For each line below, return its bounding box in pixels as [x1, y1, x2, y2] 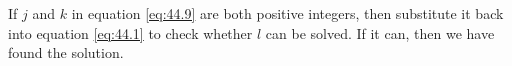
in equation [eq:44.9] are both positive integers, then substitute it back [71, 3, 504, 23]
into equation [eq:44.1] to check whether [8, 22, 253, 43]
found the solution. [8, 42, 124, 63]
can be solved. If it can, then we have [265, 22, 495, 43]
